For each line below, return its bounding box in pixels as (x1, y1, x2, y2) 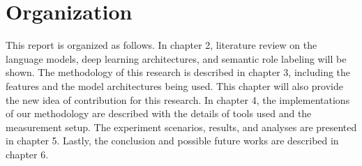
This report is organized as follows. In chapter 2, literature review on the (6, 38, 317, 52)
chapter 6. (6, 146, 49, 161)
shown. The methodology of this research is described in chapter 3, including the (6, 65, 351, 80)
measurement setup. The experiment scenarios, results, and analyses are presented (6, 119, 357, 134)
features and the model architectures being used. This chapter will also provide (6, 78, 343, 93)
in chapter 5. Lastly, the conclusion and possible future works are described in (6, 133, 339, 148)
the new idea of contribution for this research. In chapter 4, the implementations (6, 92, 350, 107)
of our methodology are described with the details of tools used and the (6, 106, 312, 121)
